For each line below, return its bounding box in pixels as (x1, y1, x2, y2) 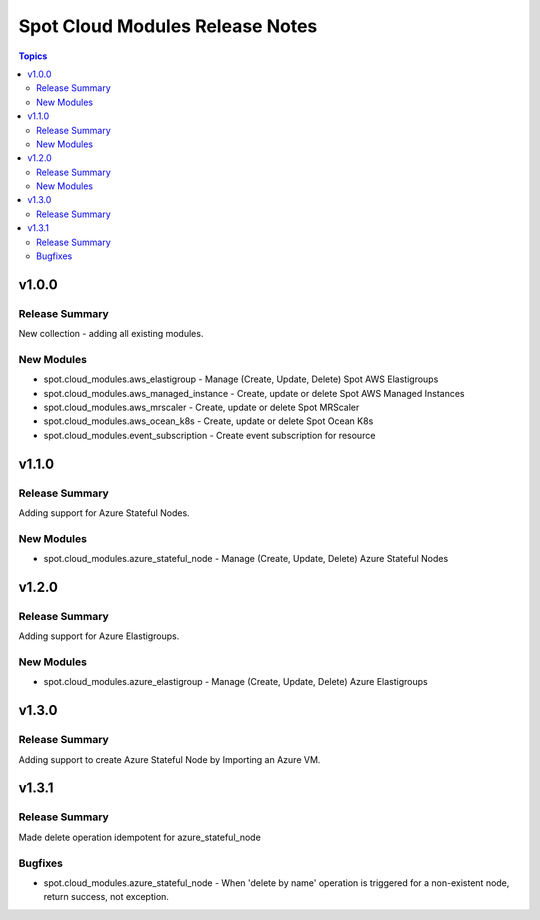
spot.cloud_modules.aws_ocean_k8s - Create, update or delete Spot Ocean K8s (43, 415, 374, 427)
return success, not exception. (43, 891, 170, 903)
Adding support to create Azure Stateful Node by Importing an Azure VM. (18, 753, 321, 765)
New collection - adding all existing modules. (18, 328, 204, 340)
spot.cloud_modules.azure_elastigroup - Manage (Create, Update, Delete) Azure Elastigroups (43, 676, 429, 688)
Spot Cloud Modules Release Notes (18, 15, 318, 37)
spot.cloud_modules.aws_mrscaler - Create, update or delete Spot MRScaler (43, 401, 360, 414)
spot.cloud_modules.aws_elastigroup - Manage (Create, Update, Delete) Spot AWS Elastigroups (43, 373, 439, 385)
